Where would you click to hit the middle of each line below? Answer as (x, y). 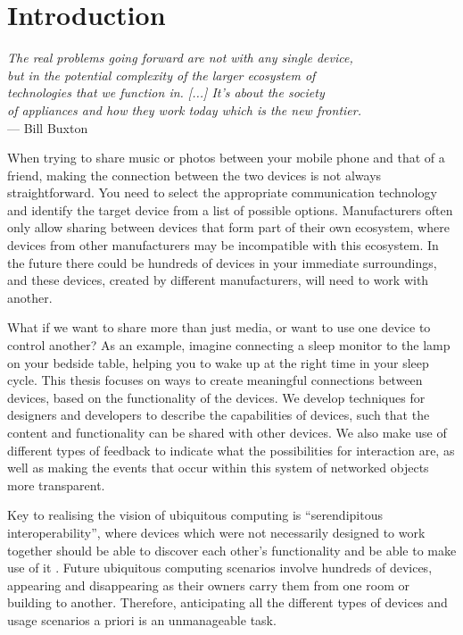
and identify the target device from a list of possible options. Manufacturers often (230, 209)
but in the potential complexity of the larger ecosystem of (161, 75)
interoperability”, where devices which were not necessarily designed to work (216, 532)
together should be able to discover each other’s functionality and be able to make (232, 550)
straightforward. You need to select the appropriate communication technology (222, 192)
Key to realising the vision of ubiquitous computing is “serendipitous (195, 515)
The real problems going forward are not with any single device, (180, 58)
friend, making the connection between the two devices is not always (194, 175)
